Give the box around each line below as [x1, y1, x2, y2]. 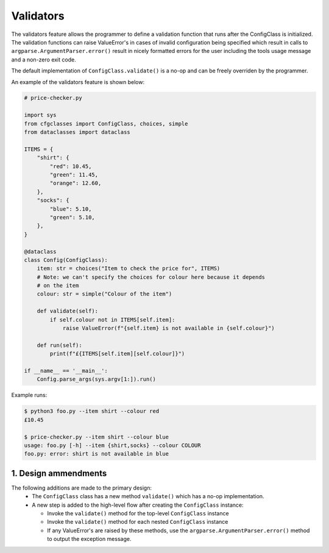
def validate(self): [37, 308, 99, 315]
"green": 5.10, [49, 214, 96, 220]
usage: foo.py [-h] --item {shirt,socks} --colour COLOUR [24, 442, 201, 449]
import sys [24, 111, 57, 119]
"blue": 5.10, [49, 205, 92, 213]
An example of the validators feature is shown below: [11, 78, 145, 85]
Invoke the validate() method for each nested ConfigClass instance [47, 518, 228, 526]
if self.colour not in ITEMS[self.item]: [49, 316, 175, 323]
